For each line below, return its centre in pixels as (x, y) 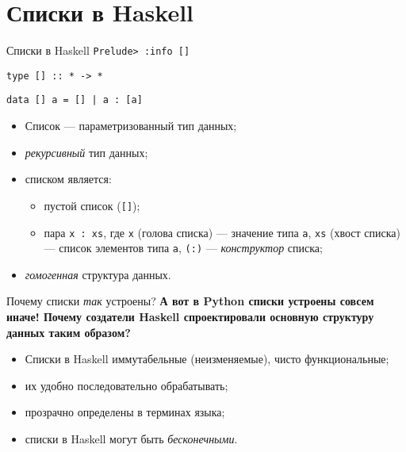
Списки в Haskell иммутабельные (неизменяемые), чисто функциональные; (207, 359)
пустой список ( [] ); (92, 205)
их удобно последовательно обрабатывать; (126, 385)
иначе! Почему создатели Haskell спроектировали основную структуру (190, 317)
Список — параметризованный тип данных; (131, 126)
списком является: (68, 179)
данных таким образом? (69, 332)
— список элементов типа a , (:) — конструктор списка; (183, 248)
